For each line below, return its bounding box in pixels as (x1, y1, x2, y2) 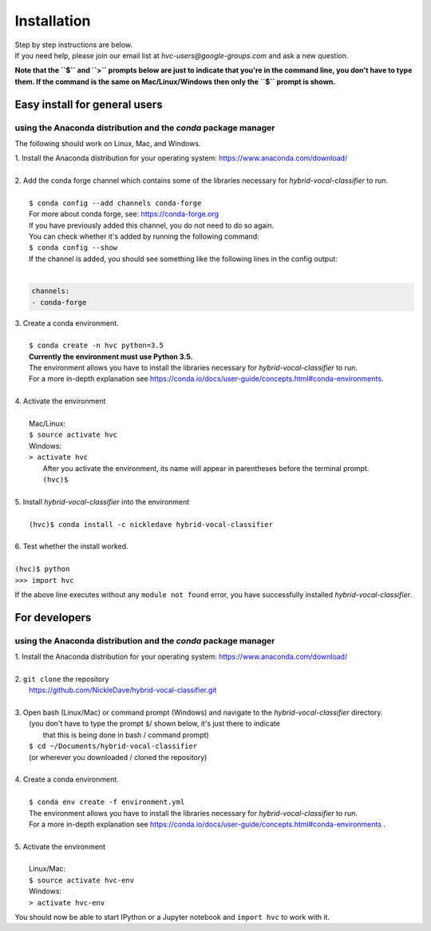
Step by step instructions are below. (14, 40, 133, 50)
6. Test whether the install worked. (14, 541, 129, 551)
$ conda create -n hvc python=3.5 (29, 341, 164, 351)
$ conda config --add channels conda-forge (29, 198, 202, 208)
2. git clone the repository (14, 674, 109, 683)
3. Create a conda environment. (14, 318, 119, 327)
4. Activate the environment (14, 396, 106, 406)
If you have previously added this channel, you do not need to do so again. (29, 220, 275, 230)
